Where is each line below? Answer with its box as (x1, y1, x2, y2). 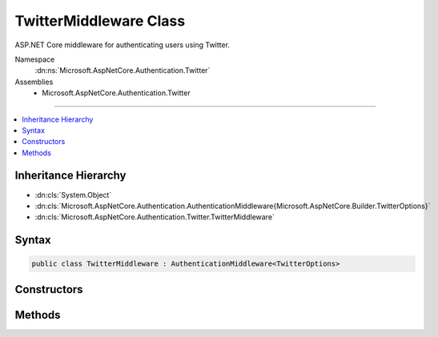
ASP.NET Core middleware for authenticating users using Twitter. (14, 40, 230, 50)
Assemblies (14, 77, 54, 86)
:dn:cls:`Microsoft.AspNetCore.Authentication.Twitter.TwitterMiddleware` (34, 212, 275, 222)
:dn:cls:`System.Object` (34, 190, 112, 199)
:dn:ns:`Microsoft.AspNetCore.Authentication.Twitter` (34, 66, 211, 75)
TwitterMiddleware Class (14, 12, 186, 30)
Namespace (14, 54, 55, 64)
